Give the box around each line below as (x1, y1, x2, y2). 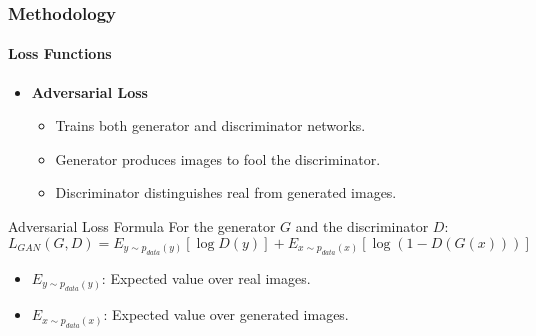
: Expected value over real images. (101, 268, 311, 289)
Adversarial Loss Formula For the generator (8, 216, 276, 237)
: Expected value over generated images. (103, 304, 349, 325)
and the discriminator (295, 216, 429, 237)
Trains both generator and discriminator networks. (55, 115, 366, 136)
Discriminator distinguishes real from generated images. (55, 182, 397, 203)
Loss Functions (8, 43, 112, 64)
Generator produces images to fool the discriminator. (55, 148, 381, 169)
